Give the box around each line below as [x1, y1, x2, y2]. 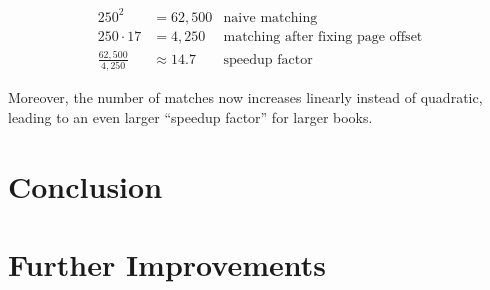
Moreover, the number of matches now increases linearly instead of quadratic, [8, 87, 483, 108]
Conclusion [8, 165, 163, 206]
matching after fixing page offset [223, 29, 423, 44]
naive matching [223, 10, 318, 25]
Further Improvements [8, 243, 326, 284]
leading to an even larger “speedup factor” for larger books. [8, 106, 373, 127]
